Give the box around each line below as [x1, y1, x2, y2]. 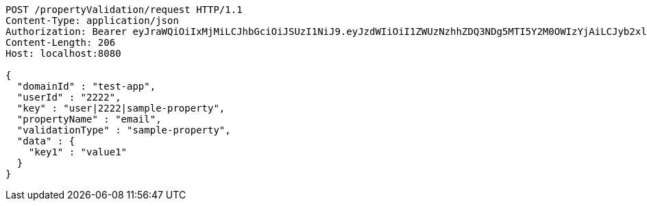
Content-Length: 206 [5, 37, 116, 48]
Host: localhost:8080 [5, 48, 121, 59]
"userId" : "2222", [16, 92, 121, 103]
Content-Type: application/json [5, 15, 179, 26]
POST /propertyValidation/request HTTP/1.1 [5, 4, 243, 15]
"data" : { [16, 136, 75, 146]
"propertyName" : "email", [16, 114, 162, 125]
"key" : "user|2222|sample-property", [16, 103, 225, 114]
